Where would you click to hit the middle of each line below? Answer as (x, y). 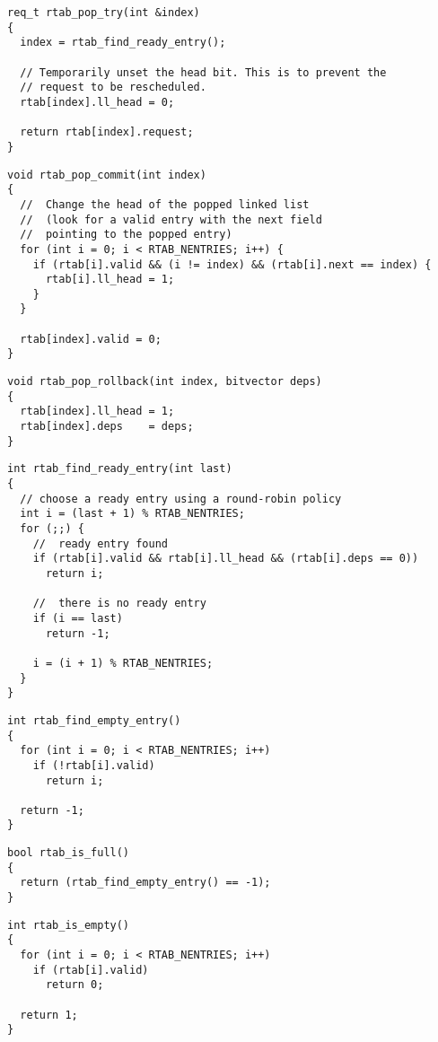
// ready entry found (100, 543)
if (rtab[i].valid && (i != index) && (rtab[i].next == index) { (232, 264)
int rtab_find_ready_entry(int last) (120, 469)
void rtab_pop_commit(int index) (107, 175)
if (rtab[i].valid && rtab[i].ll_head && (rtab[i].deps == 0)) (226, 559)
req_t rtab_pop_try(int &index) (104, 13)
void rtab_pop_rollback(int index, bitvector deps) (165, 382)
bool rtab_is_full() (69, 853)
